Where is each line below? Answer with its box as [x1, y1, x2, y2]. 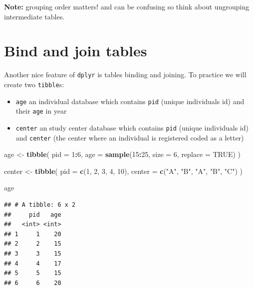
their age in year [15, 106, 67, 116]
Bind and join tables [4, 40, 147, 61]
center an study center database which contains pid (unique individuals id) [15, 122, 249, 133]
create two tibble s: [4, 79, 64, 89]
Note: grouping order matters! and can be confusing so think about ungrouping [4, 1, 250, 11]
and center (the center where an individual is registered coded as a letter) [15, 132, 244, 143]
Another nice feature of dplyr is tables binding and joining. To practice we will [4, 69, 247, 80]
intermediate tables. [4, 11, 65, 21]
